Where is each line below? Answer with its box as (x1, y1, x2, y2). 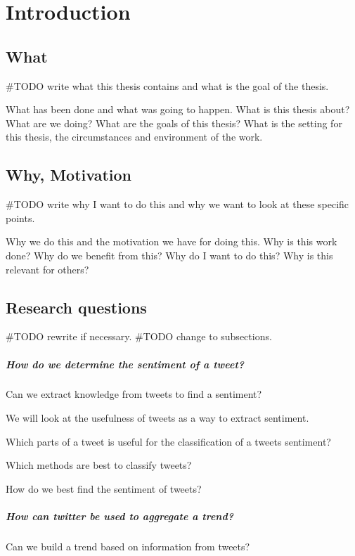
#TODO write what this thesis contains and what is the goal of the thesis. (6, 78, 329, 93)
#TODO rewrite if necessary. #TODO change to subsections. (6, 329, 272, 344)
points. (6, 210, 35, 225)
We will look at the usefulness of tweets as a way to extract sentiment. (6, 410, 309, 425)
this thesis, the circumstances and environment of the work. (6, 129, 263, 144)
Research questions (6, 296, 147, 318)
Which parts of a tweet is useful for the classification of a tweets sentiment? (6, 434, 331, 448)
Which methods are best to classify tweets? (6, 458, 192, 472)
